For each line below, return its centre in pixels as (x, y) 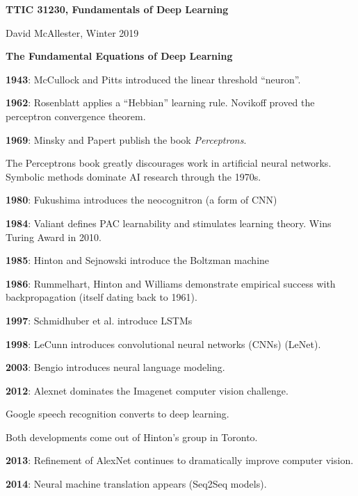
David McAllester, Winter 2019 (72, 32)
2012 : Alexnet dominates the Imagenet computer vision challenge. (147, 390)
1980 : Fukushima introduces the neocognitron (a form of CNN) (141, 200)
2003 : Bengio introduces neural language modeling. (115, 367)
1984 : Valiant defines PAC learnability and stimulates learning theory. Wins (169, 223)
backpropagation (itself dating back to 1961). (101, 297)
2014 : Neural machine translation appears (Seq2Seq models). (136, 484)
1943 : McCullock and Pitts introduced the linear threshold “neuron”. (153, 79)
